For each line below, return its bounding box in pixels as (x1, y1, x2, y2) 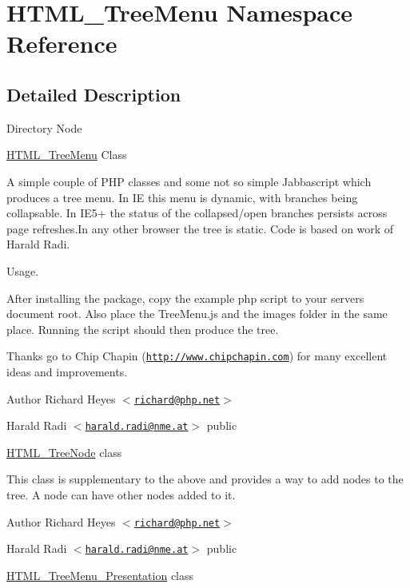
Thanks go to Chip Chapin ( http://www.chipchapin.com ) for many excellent (6, 348, 388, 364)
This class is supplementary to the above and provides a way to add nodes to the (6, 471, 404, 487)
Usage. (6, 262, 39, 279)
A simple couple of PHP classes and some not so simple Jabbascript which (6, 173, 372, 189)
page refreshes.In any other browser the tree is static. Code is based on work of (6, 220, 394, 236)
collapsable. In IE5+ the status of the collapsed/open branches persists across (6, 205, 388, 221)
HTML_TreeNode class (6, 443, 122, 460)
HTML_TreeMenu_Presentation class (6, 566, 194, 583)
